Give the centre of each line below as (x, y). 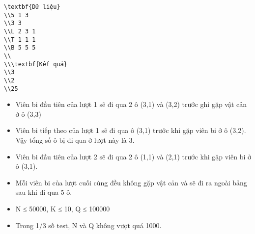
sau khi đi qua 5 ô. (44, 192)
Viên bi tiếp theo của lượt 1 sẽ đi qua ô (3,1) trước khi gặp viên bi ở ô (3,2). (131, 130)
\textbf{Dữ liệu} (32, 7)
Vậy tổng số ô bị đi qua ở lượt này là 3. (75, 140)
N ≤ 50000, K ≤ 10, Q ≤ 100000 (63, 208)
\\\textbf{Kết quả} (36, 64)
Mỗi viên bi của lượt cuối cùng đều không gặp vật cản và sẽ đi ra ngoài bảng (131, 182)
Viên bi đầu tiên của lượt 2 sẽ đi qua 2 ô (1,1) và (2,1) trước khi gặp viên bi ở (133, 156)
